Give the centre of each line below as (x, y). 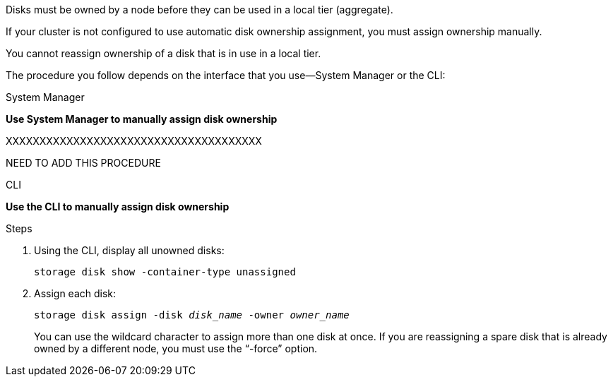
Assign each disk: (75, 293)
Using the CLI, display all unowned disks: (129, 250)
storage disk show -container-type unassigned (165, 272)
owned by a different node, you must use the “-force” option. (176, 348)
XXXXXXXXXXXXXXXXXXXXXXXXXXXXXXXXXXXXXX (134, 141)
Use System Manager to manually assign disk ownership (142, 119)
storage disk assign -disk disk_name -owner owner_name (192, 315)
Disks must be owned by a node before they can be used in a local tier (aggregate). (200, 10)
